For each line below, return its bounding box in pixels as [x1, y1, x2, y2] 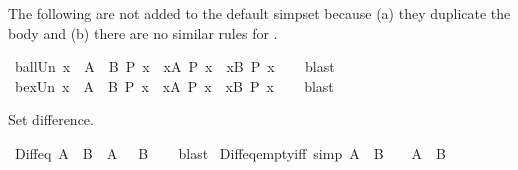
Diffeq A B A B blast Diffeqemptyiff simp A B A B [14, 142, 447, 163]
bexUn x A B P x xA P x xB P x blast [14, 75, 334, 96]
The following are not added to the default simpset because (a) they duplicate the [8, 3, 511, 23]
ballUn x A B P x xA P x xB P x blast [14, 56, 335, 77]
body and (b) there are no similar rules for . [8, 22, 278, 43]
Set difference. [8, 109, 94, 130]
